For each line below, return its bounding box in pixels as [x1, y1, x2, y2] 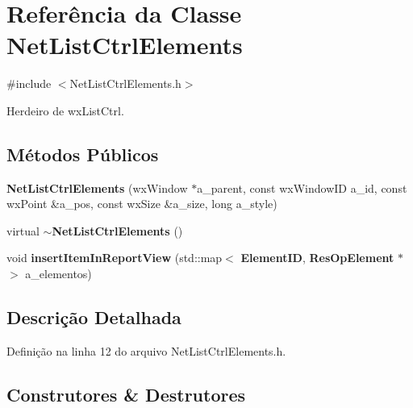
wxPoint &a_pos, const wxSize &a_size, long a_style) [6, 195, 277, 212]
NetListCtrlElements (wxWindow [6, 179, 188, 196]
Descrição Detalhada [6, 305, 181, 330]
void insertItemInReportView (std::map [6, 249, 223, 266]
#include [6, 75, 52, 92]
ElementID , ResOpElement [240, 249, 394, 266]
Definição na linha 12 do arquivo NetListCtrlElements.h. [6, 342, 286, 359]
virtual [6, 222, 40, 239]
